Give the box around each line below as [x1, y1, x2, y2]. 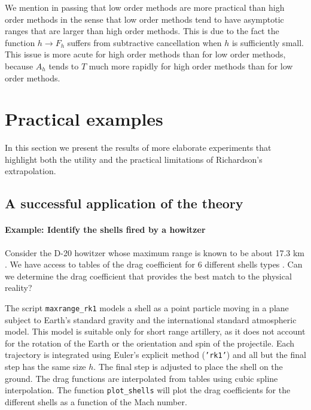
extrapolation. [5, 165, 56, 177]
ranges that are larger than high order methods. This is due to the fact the [5, 25, 279, 37]
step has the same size [5, 360, 86, 373]
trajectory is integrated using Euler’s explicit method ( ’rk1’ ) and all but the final [5, 348, 306, 361]
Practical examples [5, 107, 163, 131]
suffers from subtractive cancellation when [67, 36, 222, 48]
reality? [5, 281, 32, 294]
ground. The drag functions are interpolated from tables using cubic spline [5, 372, 278, 384]
